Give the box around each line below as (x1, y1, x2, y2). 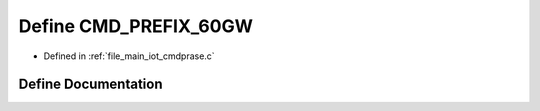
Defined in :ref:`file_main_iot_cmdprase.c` (43, 50, 215, 62)
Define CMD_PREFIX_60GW (18, 15, 254, 37)
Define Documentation (18, 76, 163, 93)
